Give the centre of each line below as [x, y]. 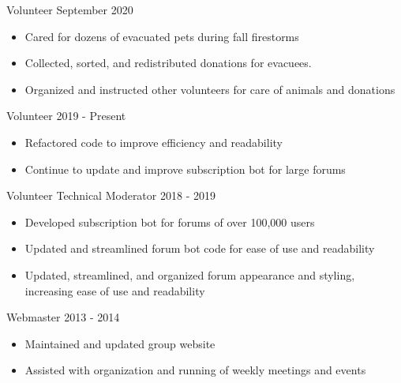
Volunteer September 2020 [70, 9]
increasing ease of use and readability [115, 290]
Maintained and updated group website [120, 343]
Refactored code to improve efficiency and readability [154, 142]
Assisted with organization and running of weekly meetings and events [195, 370]
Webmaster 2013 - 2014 [63, 317]
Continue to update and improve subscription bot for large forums [185, 169]
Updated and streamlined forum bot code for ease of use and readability [200, 248]
